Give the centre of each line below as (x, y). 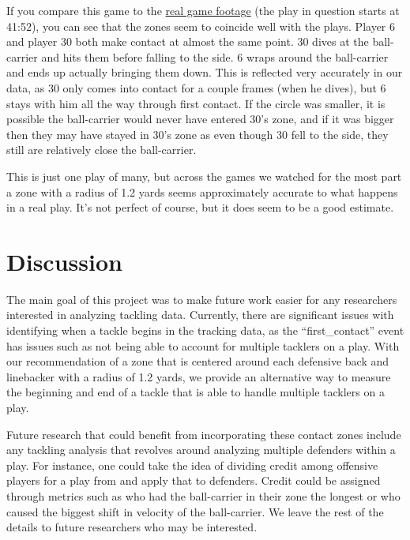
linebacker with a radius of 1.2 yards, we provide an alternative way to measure (199, 376)
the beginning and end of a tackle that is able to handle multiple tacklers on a (196, 392)
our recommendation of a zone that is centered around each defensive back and (198, 361)
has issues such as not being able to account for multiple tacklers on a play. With (203, 345)
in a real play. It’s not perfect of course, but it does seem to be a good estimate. (200, 207)
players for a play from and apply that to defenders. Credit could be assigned (194, 480)
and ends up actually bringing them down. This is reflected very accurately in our (205, 72)
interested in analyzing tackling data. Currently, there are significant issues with (200, 315)
